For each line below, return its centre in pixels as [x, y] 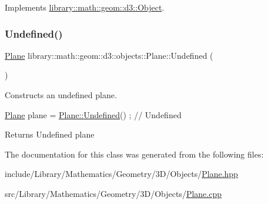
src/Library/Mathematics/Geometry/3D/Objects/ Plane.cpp [113, 193]
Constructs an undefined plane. [61, 95]
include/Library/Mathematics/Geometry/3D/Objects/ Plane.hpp [121, 174]
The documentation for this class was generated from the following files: [134, 154]
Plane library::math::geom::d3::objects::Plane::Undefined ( [109, 55]
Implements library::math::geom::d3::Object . [85, 7]
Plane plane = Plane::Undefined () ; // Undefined [93, 114]
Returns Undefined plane [50, 134]
